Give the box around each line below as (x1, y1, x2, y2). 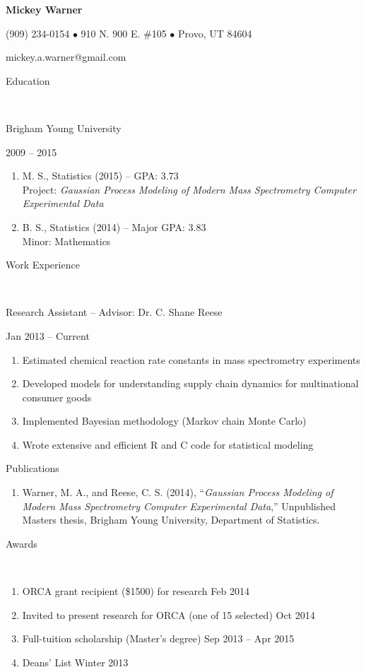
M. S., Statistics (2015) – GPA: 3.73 (22, 168, 179, 183)
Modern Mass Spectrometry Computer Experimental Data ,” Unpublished (22, 498, 336, 513)
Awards (6, 536, 37, 550)
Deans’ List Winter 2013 (22, 654, 129, 669)
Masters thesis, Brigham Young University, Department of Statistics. (22, 512, 320, 527)
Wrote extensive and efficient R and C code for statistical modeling (22, 437, 314, 452)
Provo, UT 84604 (178, 25, 252, 40)
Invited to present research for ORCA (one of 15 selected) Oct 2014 (22, 607, 315, 622)
